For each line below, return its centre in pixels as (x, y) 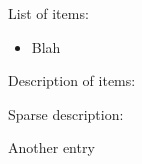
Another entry (51, 147)
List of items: (48, 13)
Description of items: (72, 80)
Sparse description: (66, 113)
